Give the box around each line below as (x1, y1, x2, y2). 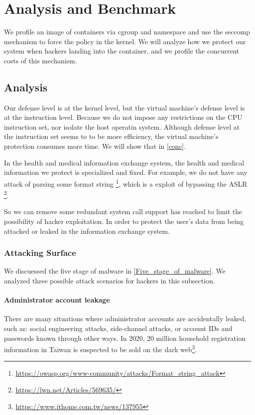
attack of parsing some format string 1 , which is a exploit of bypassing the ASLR (4, 177, 248, 189)
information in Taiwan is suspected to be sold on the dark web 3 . (4, 343, 197, 354)
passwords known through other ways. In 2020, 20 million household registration (4, 332, 246, 343)
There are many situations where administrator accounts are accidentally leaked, (4, 313, 247, 324)
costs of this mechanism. (4, 55, 77, 65)
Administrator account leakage (4, 295, 110, 305)
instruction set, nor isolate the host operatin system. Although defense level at (4, 121, 240, 132)
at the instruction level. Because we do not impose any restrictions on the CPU (4, 112, 243, 122)
